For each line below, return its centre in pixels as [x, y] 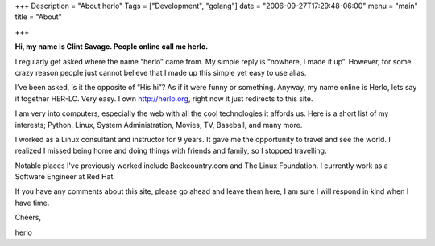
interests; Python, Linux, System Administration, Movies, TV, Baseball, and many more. [159, 125]
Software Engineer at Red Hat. [65, 177]
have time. [32, 203]
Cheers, [28, 218]
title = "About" [38, 17]
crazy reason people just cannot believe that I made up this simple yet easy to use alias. [161, 72]
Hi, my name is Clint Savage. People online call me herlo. [112, 47]
